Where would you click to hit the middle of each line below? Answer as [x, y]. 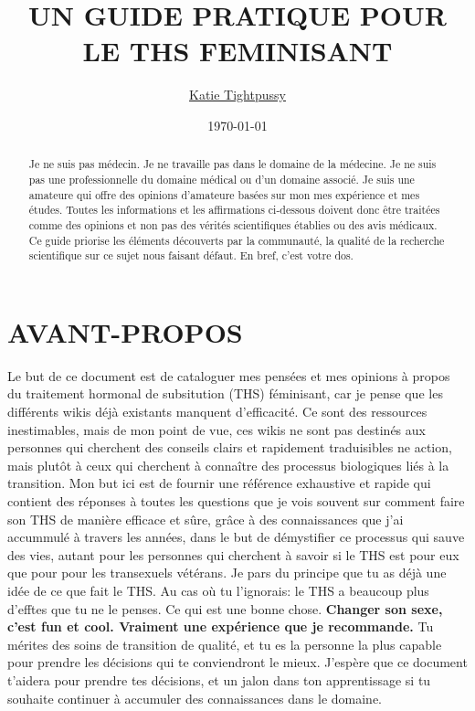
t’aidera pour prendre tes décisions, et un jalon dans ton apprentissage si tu [219, 679]
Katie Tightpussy [237, 95]
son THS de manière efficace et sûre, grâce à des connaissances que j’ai [206, 519]
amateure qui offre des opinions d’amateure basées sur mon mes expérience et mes [224, 194]
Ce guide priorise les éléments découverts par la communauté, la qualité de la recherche [237, 240]
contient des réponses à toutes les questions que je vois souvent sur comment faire [236, 500]
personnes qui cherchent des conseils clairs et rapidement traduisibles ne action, [230, 447]
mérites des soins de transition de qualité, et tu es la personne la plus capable [225, 644]
